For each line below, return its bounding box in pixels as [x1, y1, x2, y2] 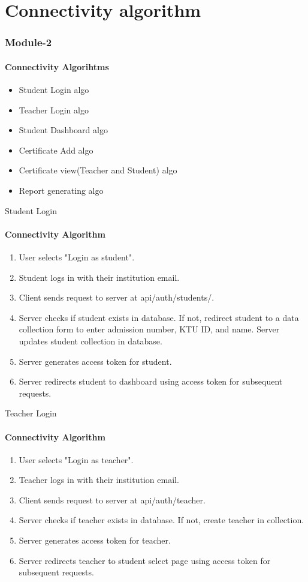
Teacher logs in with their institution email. [19, 473, 179, 486]
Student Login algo [19, 83, 89, 96]
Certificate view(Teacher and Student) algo [19, 164, 177, 176]
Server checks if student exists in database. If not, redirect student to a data [19, 311, 299, 323]
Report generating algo [19, 184, 104, 196]
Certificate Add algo [19, 143, 93, 156]
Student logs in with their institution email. [19, 271, 180, 283]
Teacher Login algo [19, 103, 89, 116]
